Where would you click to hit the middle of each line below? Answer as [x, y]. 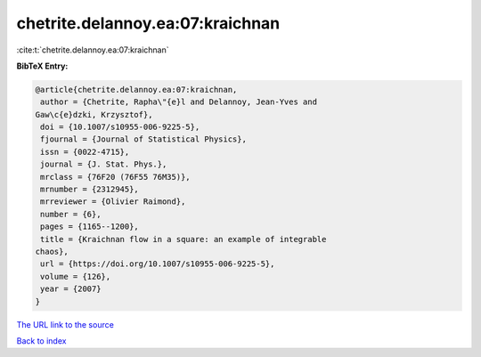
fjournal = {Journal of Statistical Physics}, [143, 139]
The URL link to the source [65, 324]
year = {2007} [71, 289]
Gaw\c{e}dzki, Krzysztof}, [94, 114]
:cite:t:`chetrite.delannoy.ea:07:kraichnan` [93, 50]
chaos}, [52, 252]
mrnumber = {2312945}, [90, 190]
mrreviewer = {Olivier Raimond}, [113, 202]
